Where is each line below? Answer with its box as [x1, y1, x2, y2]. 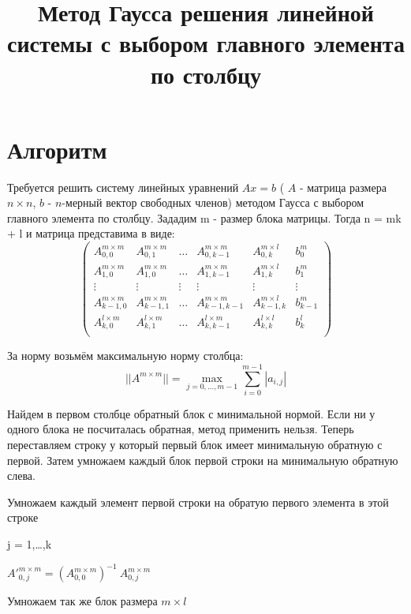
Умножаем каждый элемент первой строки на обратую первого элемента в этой [7, 493, 389, 510]
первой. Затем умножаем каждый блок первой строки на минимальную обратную [7, 451, 398, 468]
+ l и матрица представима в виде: [7, 225, 175, 241]
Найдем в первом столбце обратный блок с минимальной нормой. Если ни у [7, 405, 376, 421]
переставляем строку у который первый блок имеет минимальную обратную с [7, 436, 383, 453]
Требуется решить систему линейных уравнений [7, 178, 239, 195]
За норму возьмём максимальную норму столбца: [7, 347, 244, 364]
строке [7, 509, 39, 526]
